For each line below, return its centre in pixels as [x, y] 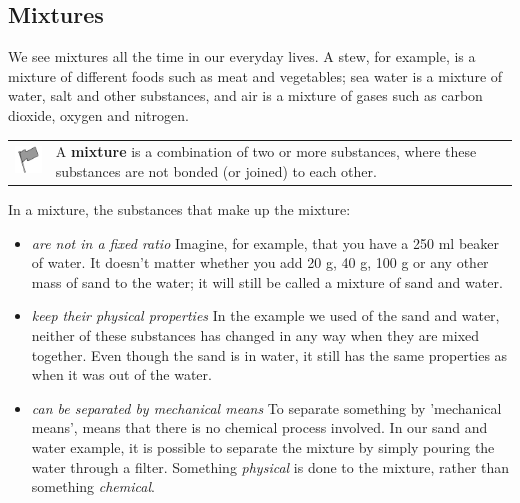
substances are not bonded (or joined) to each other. [216, 170]
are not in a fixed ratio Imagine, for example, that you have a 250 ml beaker [265, 242]
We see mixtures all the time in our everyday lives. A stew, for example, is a [242, 56]
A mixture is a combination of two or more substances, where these [266, 151]
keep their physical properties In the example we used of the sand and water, [265, 315]
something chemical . [93, 486]
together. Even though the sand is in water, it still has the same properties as [269, 354]
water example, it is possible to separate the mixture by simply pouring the [263, 446]
